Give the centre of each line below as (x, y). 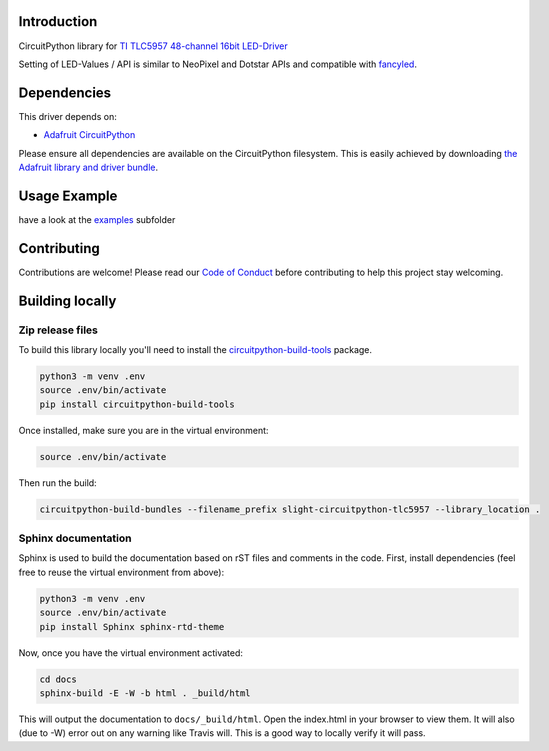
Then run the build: (57, 482)
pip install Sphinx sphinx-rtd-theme (132, 626)
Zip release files (58, 330)
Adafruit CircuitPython (89, 135)
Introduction (58, 21)
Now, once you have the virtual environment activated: (131, 652)
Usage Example (68, 195)
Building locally (67, 300)
